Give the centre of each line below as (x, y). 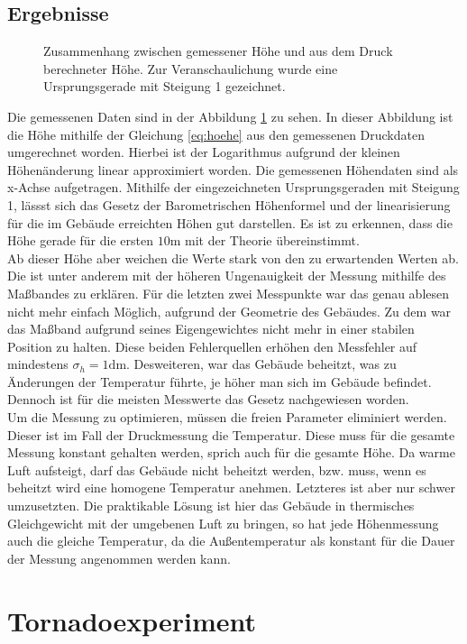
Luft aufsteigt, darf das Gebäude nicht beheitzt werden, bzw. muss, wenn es (217, 469)
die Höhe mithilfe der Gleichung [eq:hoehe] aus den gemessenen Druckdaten (216, 134)
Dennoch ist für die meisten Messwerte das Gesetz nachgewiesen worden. (208, 399)
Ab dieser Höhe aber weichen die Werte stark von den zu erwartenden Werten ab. (233, 258)
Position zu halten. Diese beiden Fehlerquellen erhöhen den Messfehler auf (212, 346)
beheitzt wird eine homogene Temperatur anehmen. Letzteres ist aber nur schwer (231, 488)
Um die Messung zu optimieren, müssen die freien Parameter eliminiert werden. (227, 417)
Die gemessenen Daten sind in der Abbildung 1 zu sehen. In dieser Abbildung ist (230, 116)
